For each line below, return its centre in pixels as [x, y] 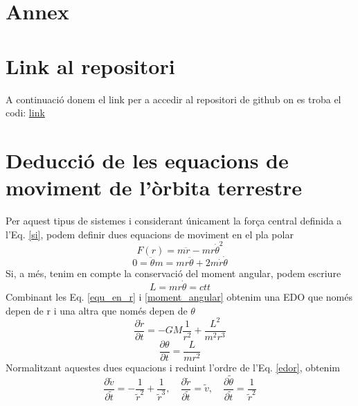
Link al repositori [90, 65]
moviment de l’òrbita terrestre [154, 187]
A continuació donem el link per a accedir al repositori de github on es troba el [173, 99]
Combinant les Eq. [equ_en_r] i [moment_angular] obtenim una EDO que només [179, 296]
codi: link [25, 113]
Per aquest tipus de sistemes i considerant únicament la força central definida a [174, 220]
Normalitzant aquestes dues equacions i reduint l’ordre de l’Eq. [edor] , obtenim [173, 367]
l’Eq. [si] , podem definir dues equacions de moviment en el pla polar [150, 234]
